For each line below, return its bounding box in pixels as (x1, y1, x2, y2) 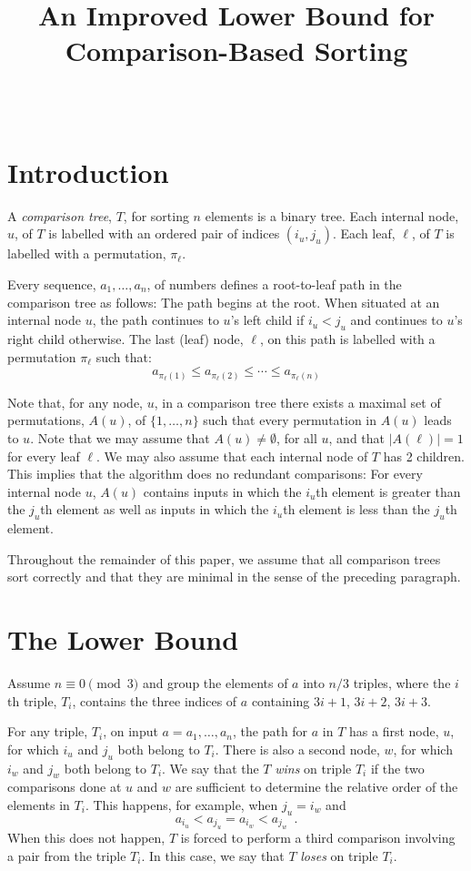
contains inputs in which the (143, 481, 302, 501)
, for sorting (123, 206, 189, 225)
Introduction (7, 153, 169, 190)
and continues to (350, 310, 443, 329)
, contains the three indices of (72, 691, 237, 710)
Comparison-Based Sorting (65, 32, 408, 69)
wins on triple (275, 758, 352, 777)
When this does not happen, (7, 828, 165, 847)
